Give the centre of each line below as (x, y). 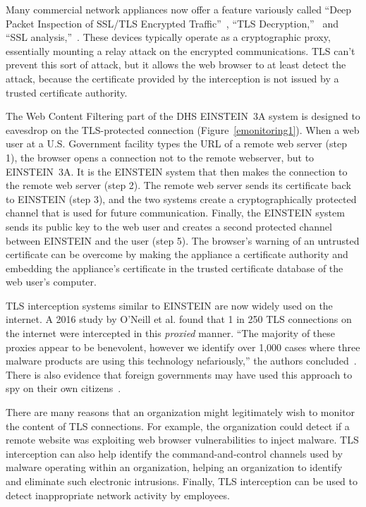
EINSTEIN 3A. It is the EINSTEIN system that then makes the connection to (177, 171)
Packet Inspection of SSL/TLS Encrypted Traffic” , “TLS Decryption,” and (172, 23)
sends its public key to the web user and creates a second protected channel (169, 226)
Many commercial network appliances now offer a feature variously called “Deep (179, 9)
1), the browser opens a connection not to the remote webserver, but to (160, 157)
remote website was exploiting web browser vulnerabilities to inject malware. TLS (182, 440)
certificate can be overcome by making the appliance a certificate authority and (177, 254)
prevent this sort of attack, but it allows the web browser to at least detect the (176, 65)
